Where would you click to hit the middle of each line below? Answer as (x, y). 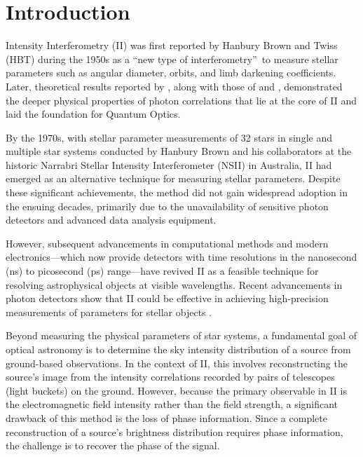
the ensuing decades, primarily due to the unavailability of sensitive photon (167, 206)
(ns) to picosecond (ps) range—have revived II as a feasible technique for (162, 271)
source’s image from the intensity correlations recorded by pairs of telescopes (170, 377)
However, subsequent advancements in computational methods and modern (167, 243)
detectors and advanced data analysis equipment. (111, 220)
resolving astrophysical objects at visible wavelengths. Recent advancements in (174, 284)
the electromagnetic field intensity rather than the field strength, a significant (172, 404)
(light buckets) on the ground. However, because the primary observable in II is (176, 390)
